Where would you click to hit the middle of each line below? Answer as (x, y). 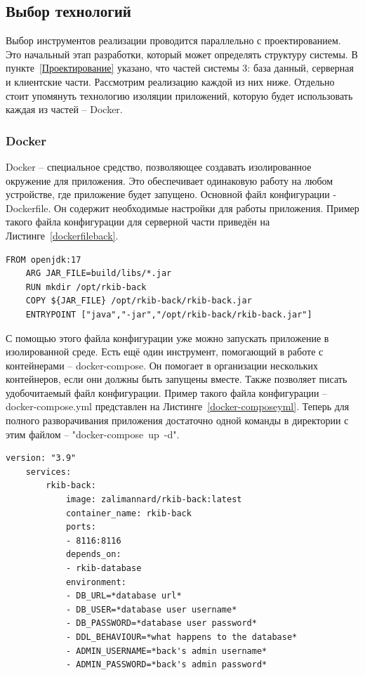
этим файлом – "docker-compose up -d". (93, 434)
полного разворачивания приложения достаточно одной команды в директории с (177, 420)
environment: (96, 582)
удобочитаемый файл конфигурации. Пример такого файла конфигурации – (167, 392)
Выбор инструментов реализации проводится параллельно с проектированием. (173, 40)
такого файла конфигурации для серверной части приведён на (138, 222)
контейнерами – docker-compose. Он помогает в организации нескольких (162, 365)
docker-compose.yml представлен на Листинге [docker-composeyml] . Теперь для (178, 406)
